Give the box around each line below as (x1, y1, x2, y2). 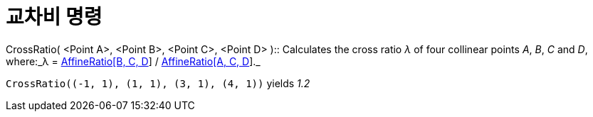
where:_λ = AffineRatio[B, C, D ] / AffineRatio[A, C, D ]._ (6, 55, 261, 67)
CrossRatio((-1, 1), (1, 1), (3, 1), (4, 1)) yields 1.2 (6, 77, 310, 89)
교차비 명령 (6, 5, 103, 29)
